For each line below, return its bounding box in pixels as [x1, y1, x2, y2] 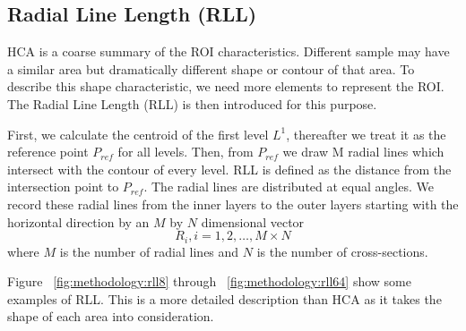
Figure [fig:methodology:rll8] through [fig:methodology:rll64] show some [7, 272, 411, 291]
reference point [7, 142, 89, 161]
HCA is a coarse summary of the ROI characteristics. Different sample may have [7, 42, 450, 61]
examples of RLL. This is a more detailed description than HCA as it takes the [7, 289, 442, 308]
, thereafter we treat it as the [286, 124, 446, 143]
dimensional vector [201, 212, 305, 231]
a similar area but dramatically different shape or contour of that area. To [7, 59, 415, 78]
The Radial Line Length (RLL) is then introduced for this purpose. [7, 94, 377, 113]
